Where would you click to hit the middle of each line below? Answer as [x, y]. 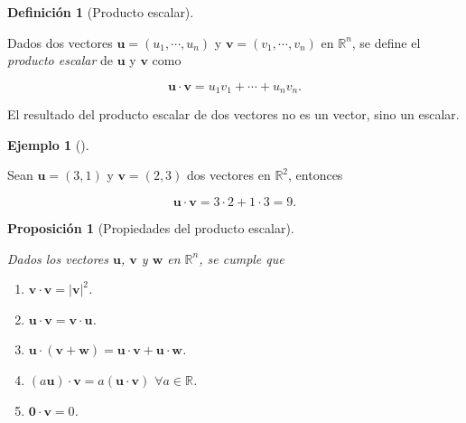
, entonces [316, 175]
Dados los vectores [58, 258]
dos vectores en [229, 175]
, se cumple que [242, 258]
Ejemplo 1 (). [48, 144]
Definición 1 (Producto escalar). [101, 12]
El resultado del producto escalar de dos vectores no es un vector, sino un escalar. [233, 114]
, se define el [386, 42]
